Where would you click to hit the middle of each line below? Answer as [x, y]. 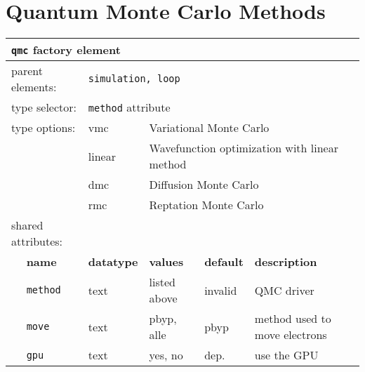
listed [162, 282]
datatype [113, 262]
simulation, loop [134, 79]
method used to [293, 319]
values [166, 262]
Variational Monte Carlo [209, 128]
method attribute [129, 107]
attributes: [37, 241]
